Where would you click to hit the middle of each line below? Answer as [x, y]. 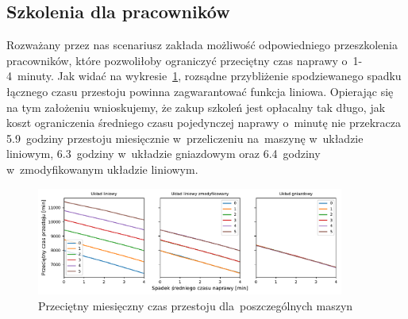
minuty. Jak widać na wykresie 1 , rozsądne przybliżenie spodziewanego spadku [209, 76]
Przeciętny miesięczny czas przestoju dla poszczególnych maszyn [196, 305]
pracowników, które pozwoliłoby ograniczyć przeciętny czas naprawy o [177, 60]
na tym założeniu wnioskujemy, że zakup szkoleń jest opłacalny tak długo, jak [196, 107]
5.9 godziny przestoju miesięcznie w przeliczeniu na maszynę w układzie [185, 138]
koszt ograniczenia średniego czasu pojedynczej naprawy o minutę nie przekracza [204, 123]
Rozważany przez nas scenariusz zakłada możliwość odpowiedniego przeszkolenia [202, 45]
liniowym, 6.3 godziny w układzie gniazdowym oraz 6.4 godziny [164, 154]
